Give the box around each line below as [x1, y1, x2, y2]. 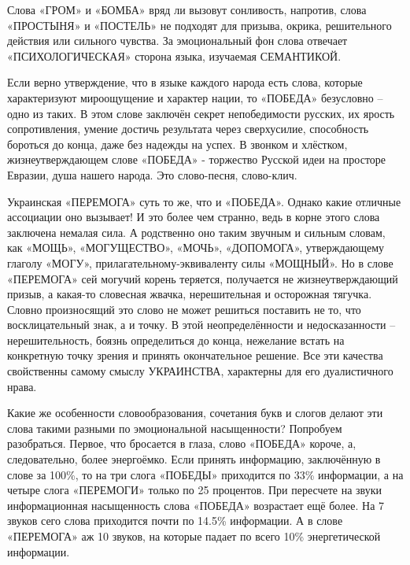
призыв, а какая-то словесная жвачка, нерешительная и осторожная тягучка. [7, 286, 372, 302]
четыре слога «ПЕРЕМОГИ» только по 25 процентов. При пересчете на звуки [7, 482, 382, 498]
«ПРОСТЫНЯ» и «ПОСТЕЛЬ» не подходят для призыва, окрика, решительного [7, 17, 392, 33]
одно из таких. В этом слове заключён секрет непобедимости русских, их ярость [7, 105, 395, 121]
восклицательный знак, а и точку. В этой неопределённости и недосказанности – [7, 316, 396, 333]
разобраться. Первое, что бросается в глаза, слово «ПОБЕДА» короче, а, [7, 435, 356, 452]
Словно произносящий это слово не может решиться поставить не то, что [7, 301, 361, 317]
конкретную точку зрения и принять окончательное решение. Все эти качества [7, 347, 383, 364]
